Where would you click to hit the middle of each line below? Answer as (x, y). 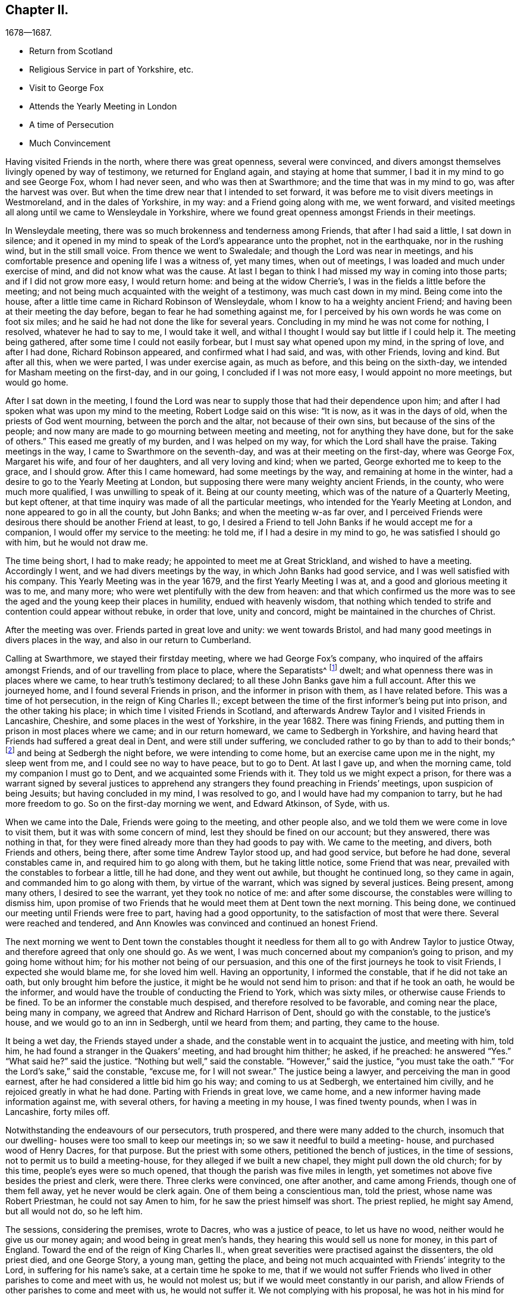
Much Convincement (70, 143)
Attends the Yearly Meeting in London (103, 106)
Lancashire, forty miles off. (58, 1111)
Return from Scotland (71, 51)
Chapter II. (37, 10)
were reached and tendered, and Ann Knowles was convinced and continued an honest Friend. (192, 923)
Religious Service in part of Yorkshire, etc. (112, 70)
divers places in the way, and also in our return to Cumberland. (128, 640)
